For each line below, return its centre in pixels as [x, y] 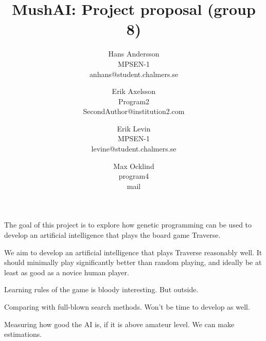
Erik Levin [134, 128]
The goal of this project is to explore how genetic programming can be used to [128, 225]
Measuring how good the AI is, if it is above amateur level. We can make [119, 324]
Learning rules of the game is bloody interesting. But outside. [101, 289]
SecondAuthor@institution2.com [134, 111]
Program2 [134, 101]
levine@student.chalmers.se [134, 149]
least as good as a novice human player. [67, 272]
